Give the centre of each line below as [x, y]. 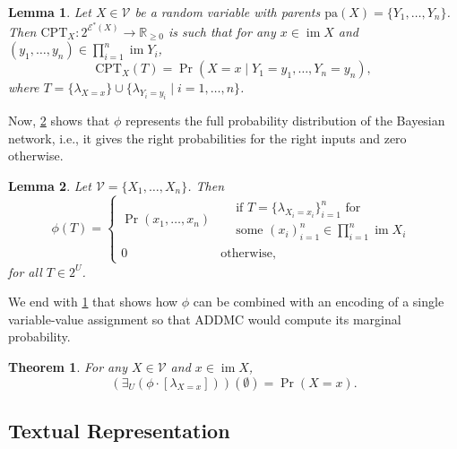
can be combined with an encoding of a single [319, 302]
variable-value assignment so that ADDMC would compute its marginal [205, 319]
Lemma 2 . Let [50, 185]
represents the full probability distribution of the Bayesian [285, 120]
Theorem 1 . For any [68, 366]
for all [25, 271]
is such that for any [222, 31]
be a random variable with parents [228, 12]
